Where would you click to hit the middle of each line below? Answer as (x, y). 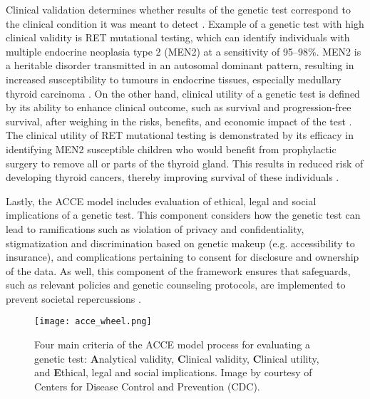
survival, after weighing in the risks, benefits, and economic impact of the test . (179, 121)
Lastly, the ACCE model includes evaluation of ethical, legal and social (161, 201)
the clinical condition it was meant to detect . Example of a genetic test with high (185, 23)
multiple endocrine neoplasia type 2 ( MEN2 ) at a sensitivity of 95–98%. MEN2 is (184, 51)
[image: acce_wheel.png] (93, 322)
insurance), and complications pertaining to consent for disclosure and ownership (183, 257)
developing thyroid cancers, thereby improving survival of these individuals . (173, 177)
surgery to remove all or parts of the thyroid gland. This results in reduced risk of (185, 163)
